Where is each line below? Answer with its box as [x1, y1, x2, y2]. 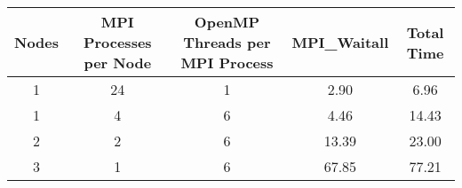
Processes [83, 32, 152, 52]
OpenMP [194, 12, 260, 32]
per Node [84, 52, 152, 73]
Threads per [183, 32, 271, 52]
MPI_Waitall [291, 32, 389, 52]
